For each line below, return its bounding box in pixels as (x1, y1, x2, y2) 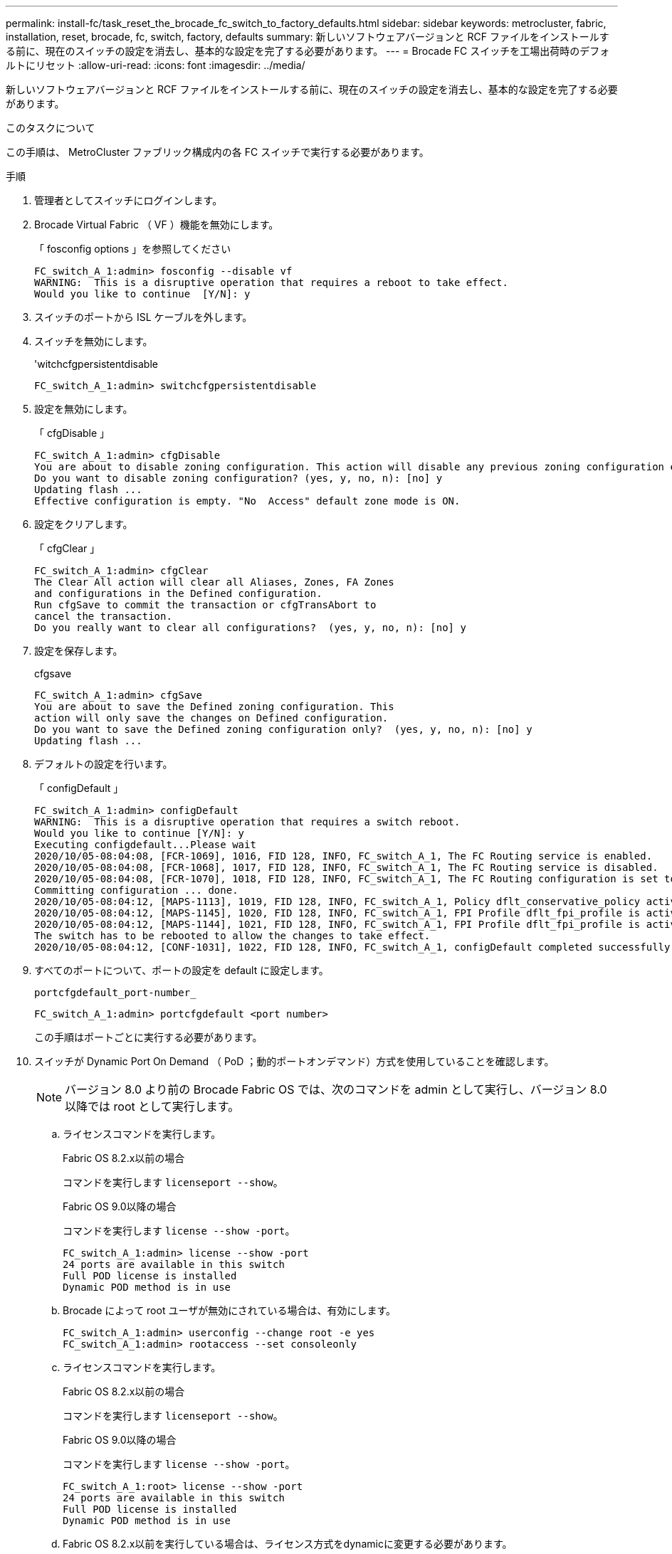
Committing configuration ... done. (34, 884, 238, 896)
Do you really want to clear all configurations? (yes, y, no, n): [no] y (34, 622, 466, 633)
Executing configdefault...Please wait (34, 839, 256, 850)
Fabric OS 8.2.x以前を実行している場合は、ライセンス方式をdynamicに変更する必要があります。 (63, 1538, 513, 1550)
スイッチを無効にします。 (34, 335, 153, 347)
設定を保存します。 (34, 645, 123, 657)
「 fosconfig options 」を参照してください (34, 243, 231, 255)
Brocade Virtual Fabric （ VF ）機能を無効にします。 (34, 218, 279, 231)
